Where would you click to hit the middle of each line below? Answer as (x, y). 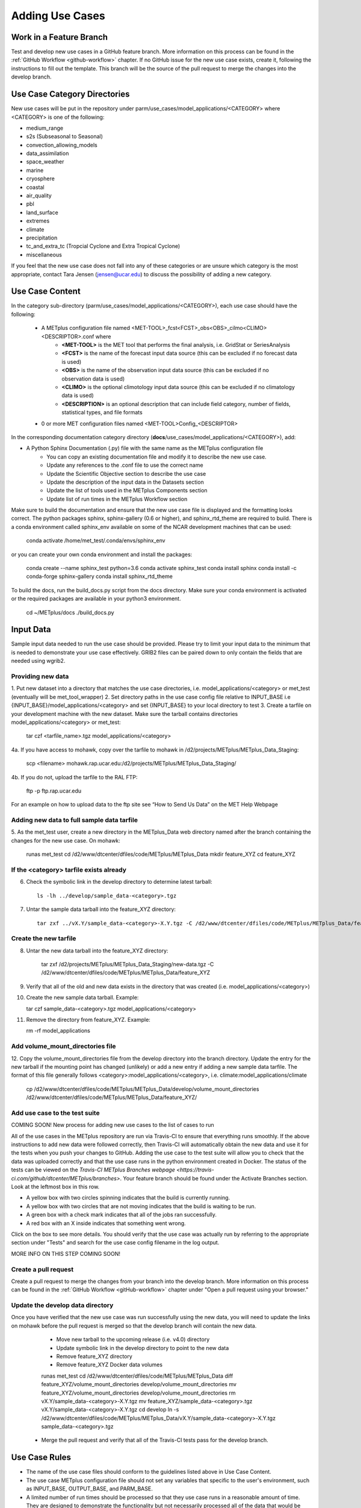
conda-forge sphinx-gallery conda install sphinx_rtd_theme (99, 577)
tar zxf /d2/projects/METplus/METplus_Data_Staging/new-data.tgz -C (128, 965)
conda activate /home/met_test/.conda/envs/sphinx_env (96, 540)
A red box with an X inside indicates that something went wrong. (106, 1223)
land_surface (42, 212)
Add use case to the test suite (55, 1113)
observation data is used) (93, 379)
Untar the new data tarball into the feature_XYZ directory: (97, 951)
